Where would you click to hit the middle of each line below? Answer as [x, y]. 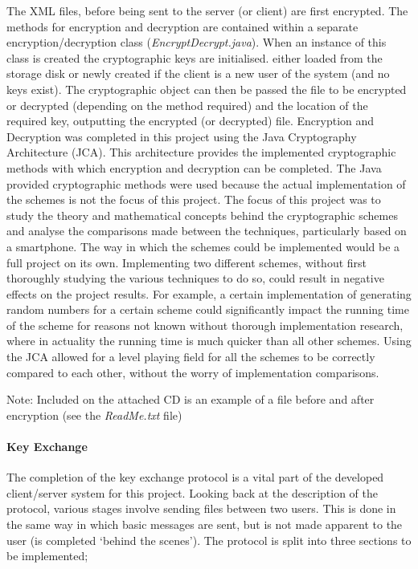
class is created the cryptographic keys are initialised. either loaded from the [195, 57]
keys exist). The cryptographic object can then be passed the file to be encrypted [207, 89]
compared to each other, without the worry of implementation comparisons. [193, 372]
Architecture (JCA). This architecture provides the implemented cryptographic [201, 152]
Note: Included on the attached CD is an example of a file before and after [191, 399]
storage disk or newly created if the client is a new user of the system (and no [198, 73]
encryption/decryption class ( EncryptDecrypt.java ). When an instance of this [197, 42]
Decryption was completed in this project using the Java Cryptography [182, 136]
